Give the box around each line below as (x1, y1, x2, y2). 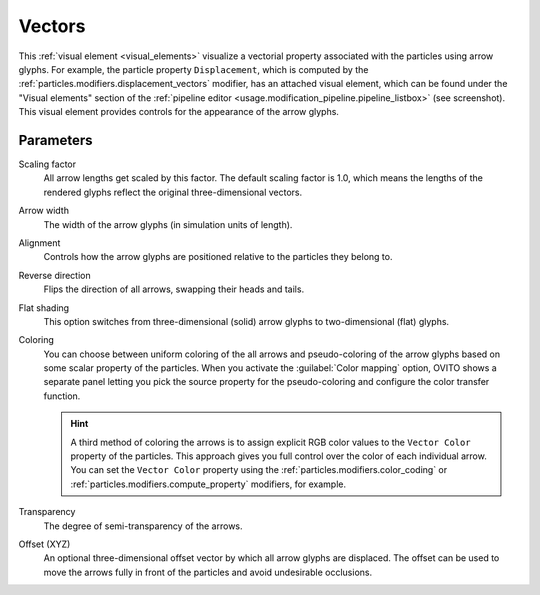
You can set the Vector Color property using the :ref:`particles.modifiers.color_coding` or (70, 464, 448, 476)
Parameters (18, 131, 93, 149)
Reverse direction (18, 269, 92, 281)
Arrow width (18, 205, 70, 217)
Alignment (18, 236, 61, 249)
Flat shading (18, 301, 70, 314)
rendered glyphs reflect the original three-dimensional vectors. (43, 186, 303, 198)
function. (43, 390, 81, 402)
